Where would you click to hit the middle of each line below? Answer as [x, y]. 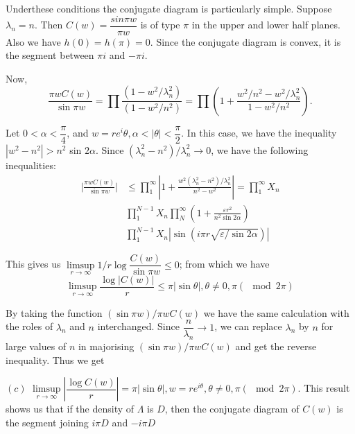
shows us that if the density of [70, 409]
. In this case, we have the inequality [259, 133]
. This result [324, 388]
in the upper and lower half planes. [266, 25]
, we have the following [260, 149]
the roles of [29, 326]
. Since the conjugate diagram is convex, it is [245, 41]
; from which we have [224, 264]
